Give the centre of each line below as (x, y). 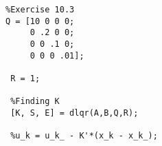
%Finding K (35, 102)
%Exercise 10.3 (40, 10)
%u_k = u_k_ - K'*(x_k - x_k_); (84, 136)
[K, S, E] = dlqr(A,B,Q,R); (74, 113)
